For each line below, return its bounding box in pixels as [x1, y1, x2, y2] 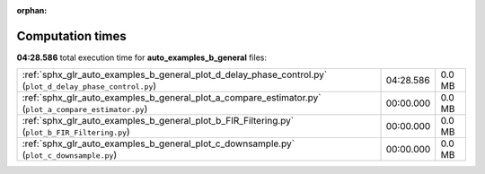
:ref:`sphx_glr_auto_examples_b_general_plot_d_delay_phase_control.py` [22, 68, 328, 81]
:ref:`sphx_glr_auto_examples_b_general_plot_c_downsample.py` [22, 137, 295, 150]
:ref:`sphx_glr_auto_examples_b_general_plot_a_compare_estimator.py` [22, 91, 322, 104]
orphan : [16, 5, 48, 15]
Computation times [16, 28, 127, 44]
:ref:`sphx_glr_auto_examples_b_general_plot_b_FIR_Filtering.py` [22, 115, 295, 127]
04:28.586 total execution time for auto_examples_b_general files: [16, 52, 267, 63]
